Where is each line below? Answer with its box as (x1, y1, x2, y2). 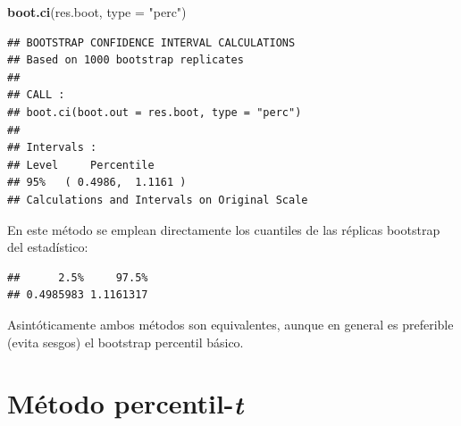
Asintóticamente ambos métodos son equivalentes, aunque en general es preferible (7, 314, 454, 333)
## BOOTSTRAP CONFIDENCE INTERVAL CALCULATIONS (7, 36, 296, 49)
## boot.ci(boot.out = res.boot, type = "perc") (7, 105, 302, 119)
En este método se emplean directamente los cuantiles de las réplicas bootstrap (7, 220, 440, 238)
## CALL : (7, 88, 65, 102)
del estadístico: (7, 238, 88, 256)
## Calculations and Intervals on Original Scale (7, 193, 308, 206)
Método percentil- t (7, 385, 244, 422)
